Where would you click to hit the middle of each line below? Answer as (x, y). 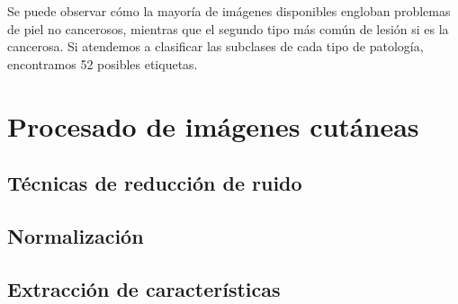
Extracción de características (144, 288)
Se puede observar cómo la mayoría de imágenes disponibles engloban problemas (229, 11)
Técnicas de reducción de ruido (155, 183)
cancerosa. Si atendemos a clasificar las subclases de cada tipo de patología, (216, 46)
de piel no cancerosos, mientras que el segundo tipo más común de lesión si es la (228, 28)
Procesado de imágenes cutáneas (213, 125)
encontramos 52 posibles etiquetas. (103, 63)
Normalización (76, 235)
